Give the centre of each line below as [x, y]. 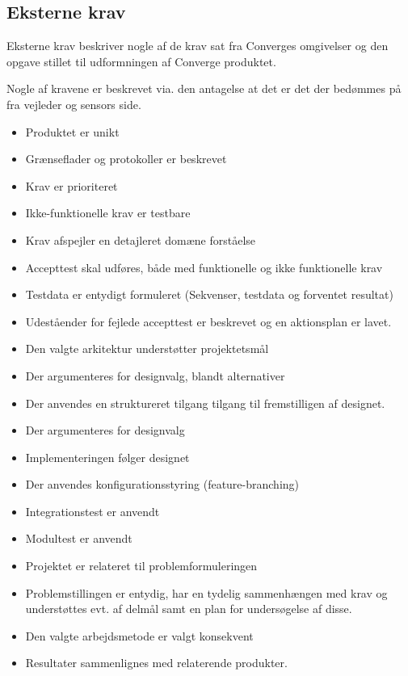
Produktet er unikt [72, 131]
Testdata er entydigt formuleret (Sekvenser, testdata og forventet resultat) [209, 294]
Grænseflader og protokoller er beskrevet [126, 159]
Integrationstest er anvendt [93, 511]
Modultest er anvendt [79, 538]
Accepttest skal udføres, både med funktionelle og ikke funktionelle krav [204, 267]
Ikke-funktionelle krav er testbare [108, 213]
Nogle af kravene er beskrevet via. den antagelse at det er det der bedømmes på [204, 88]
